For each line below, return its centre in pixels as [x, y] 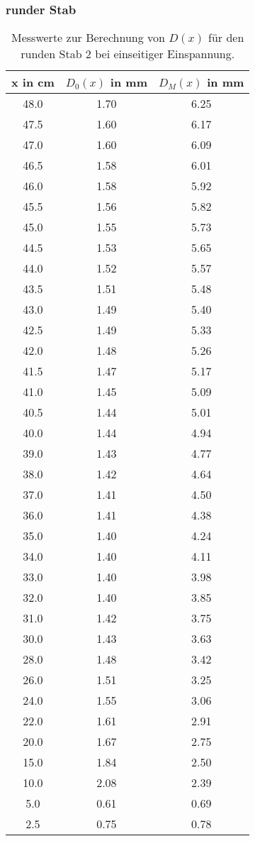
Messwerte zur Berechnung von [88, 38]
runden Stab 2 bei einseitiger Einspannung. [128, 54]
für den [226, 38]
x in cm [33, 82]
